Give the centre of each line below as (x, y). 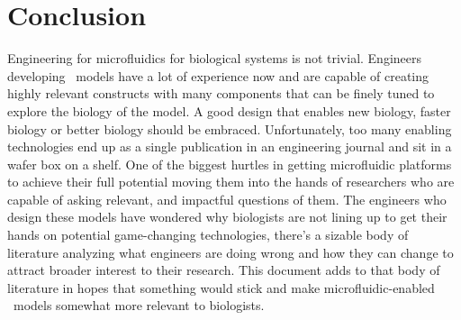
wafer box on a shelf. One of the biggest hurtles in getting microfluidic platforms (230, 164)
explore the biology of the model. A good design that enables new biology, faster (229, 110)
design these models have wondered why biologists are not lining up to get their (227, 217)
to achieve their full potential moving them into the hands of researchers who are (231, 182)
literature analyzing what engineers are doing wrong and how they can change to (230, 252)
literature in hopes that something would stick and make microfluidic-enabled (221, 287)
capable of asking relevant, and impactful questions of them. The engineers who (227, 199)
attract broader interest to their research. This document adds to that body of (224, 270)
